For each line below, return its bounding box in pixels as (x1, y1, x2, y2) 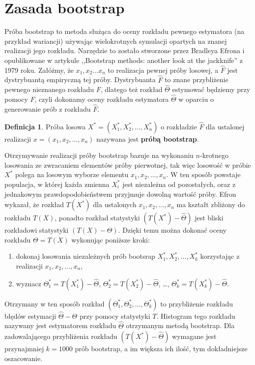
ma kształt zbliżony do (176, 199, 245, 210)
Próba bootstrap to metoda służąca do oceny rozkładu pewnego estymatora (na (4, 26, 245, 36)
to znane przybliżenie (165, 74, 228, 85)
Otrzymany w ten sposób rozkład (4, 298, 105, 308)
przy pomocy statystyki (79, 310, 150, 321)
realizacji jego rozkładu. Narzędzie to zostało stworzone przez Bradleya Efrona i (4, 45, 245, 56)
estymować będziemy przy (172, 84, 251, 94)
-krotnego (199, 150, 228, 160)
